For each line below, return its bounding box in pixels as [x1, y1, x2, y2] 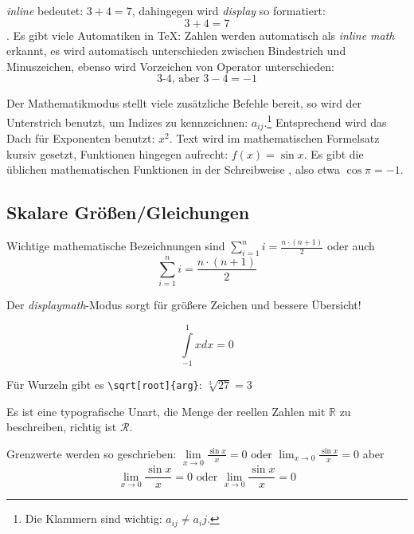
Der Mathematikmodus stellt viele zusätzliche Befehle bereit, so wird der [6, 95, 362, 112]
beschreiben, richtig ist [6, 418, 117, 435]
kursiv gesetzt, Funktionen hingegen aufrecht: [6, 145, 228, 162]
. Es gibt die [303, 145, 364, 162]
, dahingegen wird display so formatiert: [131, 2, 326, 18]
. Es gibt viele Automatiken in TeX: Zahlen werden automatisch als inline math [6, 26, 395, 43]
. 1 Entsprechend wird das [264, 111, 387, 130]
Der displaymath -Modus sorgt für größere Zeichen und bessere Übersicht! [6, 296, 361, 313]
